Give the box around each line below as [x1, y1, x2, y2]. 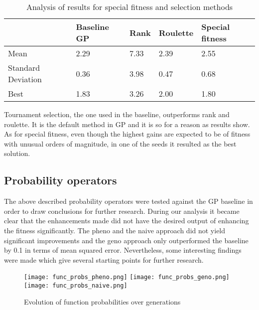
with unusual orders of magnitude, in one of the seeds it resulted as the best [4, 138, 237, 149]
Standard [8, 62, 40, 73]
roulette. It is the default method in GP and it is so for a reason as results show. [4, 119, 250, 129]
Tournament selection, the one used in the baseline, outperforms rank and [4, 109, 230, 119]
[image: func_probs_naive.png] [24, 282, 128, 289]
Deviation [8, 73, 42, 85]
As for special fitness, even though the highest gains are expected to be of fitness [4, 129, 251, 139]
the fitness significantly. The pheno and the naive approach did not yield [4, 225, 226, 235]
